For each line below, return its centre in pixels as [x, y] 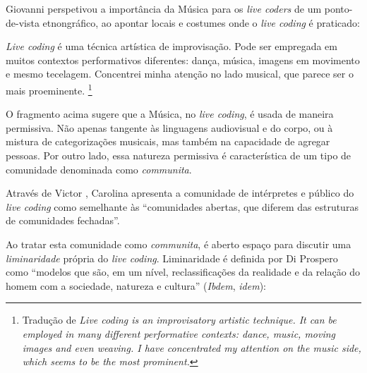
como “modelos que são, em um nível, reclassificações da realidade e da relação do [183, 272]
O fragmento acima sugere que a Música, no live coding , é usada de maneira [170, 114]
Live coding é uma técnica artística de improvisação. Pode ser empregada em [172, 46]
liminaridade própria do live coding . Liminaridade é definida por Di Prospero [172, 258]
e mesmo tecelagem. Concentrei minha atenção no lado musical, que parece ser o [180, 74]
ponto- [338, 8]
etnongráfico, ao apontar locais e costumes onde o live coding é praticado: [201, 22]
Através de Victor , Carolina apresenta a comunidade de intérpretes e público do [180, 193]
